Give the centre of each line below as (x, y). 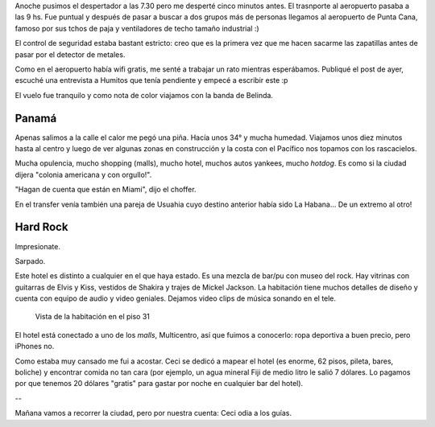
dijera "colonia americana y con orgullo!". (83, 174)
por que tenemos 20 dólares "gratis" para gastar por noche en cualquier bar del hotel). (159, 384)
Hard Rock (41, 227)
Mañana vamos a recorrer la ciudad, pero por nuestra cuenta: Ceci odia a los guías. (153, 413)
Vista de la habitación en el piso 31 (93, 317)
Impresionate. (37, 246)
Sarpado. (30, 261)
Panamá (36, 118)
